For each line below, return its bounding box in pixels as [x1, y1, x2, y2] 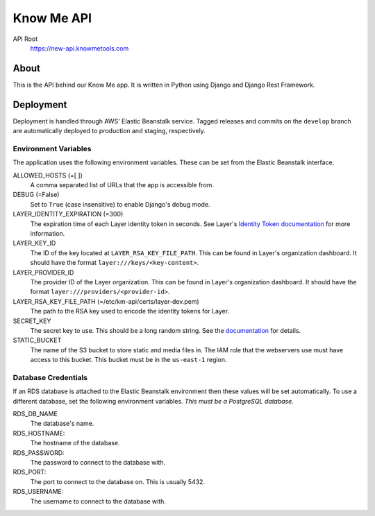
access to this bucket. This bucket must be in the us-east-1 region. [30, 356, 227, 364]
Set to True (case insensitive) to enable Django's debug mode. [30, 200, 211, 208]
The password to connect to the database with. [30, 458, 166, 466]
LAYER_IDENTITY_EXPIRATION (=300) [12, 210, 124, 218]
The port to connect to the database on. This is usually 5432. [30, 477, 205, 485]
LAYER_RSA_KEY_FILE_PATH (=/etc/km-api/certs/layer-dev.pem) [12, 297, 199, 305]
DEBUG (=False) [12, 191, 60, 199]
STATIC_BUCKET [12, 336, 62, 345]
